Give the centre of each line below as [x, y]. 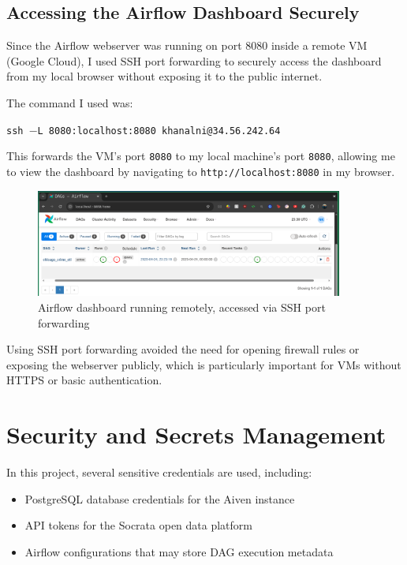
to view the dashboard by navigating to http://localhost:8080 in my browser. [201, 171]
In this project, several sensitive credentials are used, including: [159, 472]
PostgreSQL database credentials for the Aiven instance [160, 498]
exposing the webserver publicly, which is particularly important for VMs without [204, 364]
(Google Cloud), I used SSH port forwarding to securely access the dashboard [194, 60]
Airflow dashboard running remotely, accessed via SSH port [182, 307]
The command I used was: [70, 102]
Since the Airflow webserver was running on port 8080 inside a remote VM [187, 45]
